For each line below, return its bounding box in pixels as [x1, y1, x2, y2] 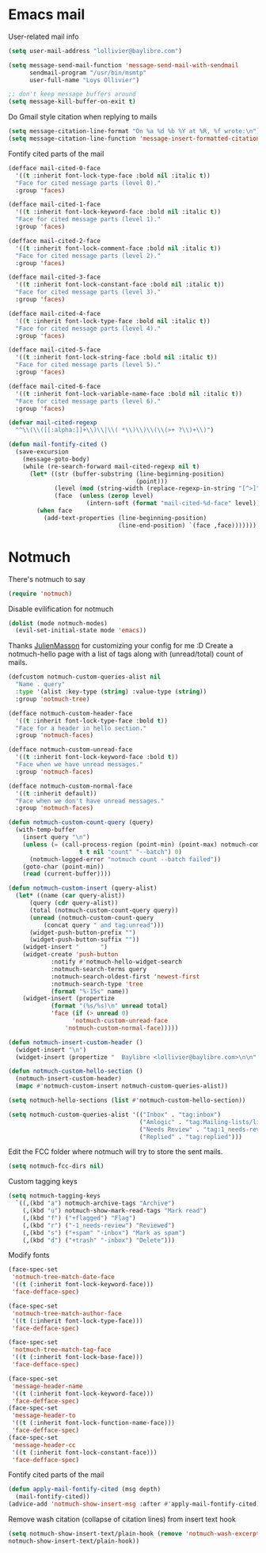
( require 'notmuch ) [8, 590, 73, 598]
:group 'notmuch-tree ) [15, 695, 90, 703]
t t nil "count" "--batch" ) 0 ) [78, 848, 182, 856]
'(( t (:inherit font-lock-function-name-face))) [11, 1419, 176, 1427]
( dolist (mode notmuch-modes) [8, 619, 108, 627]
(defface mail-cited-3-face [8, 273, 101, 282]
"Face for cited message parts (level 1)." [15, 215, 161, 223]
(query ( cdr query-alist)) [28, 899, 119, 907]
